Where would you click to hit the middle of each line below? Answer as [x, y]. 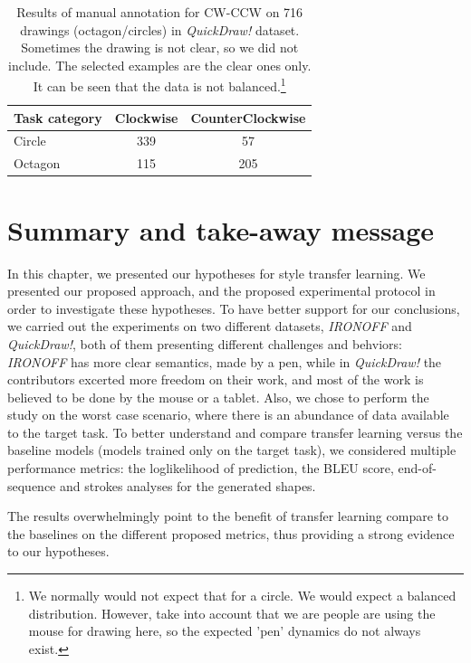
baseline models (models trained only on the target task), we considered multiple [232, 450]
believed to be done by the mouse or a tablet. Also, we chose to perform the [218, 397]
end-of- [417, 468]
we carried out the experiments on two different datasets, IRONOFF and [210, 326]
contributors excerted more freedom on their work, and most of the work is [216, 379]
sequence [32, 485]
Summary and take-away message [221, 229]
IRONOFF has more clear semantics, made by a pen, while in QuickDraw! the [225, 361]
